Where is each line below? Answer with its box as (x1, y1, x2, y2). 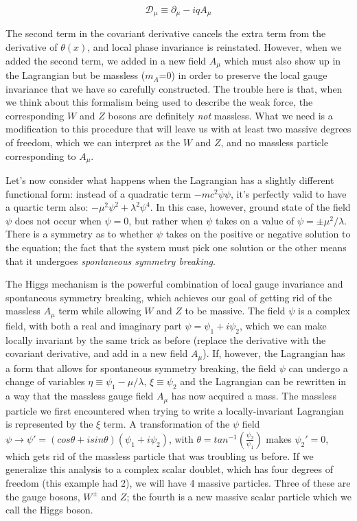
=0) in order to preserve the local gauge (159, 68, 327, 82)
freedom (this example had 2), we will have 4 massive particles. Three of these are (5, 475, 351, 489)
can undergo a (288, 360, 348, 375)
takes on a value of (216, 213, 295, 227)
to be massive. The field (185, 303, 286, 318)
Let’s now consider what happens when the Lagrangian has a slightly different (5, 173, 334, 187)
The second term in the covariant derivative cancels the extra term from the (5, 26, 326, 40)
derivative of (5, 40, 58, 54)
